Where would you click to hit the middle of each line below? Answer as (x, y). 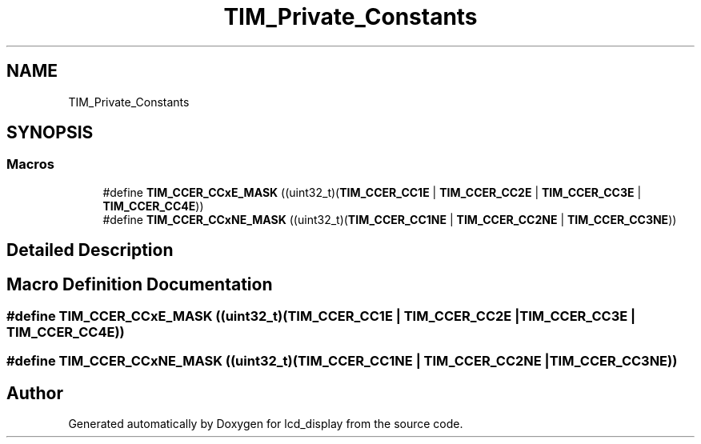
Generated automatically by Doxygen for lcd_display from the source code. (266, 424)
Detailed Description (90, 250)
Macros (30, 164)
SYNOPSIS (50, 133)
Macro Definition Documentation (140, 284)
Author (35, 393)
